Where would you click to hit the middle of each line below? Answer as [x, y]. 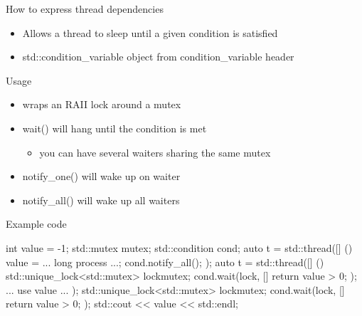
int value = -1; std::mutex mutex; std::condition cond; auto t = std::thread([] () [179, 247]
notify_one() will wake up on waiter [101, 176]
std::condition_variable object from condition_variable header [158, 57]
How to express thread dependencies [85, 9]
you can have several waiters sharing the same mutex [155, 152]
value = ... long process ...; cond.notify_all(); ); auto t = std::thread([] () [165, 262]
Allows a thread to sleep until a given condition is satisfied [150, 32]
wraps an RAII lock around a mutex [102, 104]
